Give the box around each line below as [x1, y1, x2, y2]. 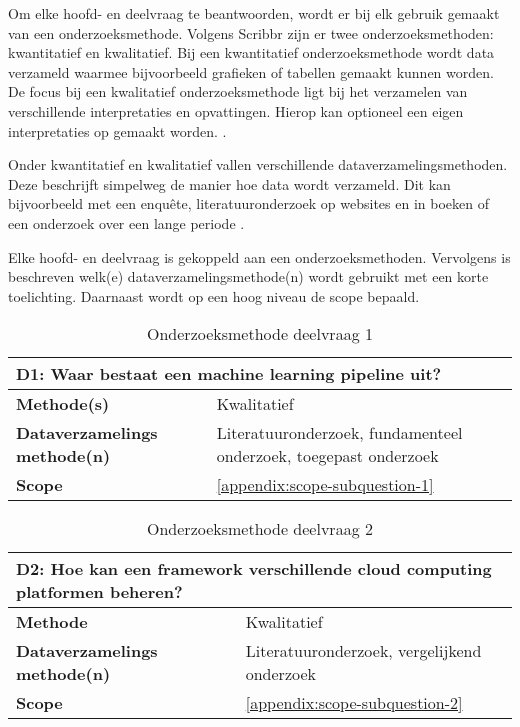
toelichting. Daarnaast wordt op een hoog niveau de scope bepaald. [8, 285, 420, 306]
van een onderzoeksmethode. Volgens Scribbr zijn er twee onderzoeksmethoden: [8, 22, 494, 43]
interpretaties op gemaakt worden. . [8, 120, 227, 141]
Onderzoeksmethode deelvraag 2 [147, 517, 373, 541]
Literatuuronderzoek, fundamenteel [216, 421, 463, 445]
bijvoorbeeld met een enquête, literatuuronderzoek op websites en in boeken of [8, 193, 489, 214]
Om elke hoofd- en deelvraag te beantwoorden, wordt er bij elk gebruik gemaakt [8, 3, 500, 23]
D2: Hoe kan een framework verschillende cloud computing [16, 557, 492, 581]
